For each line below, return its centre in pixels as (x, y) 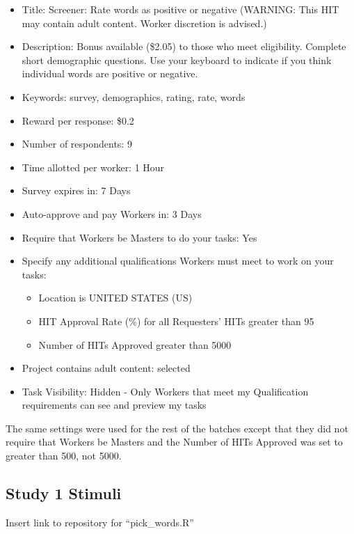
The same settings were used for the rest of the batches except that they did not (177, 428)
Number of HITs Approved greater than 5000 (135, 344)
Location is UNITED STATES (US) (115, 298)
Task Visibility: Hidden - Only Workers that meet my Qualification (165, 391)
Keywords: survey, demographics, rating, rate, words (134, 96)
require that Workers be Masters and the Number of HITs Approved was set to (174, 442)
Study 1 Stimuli (64, 493)
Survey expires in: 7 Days (76, 190)
